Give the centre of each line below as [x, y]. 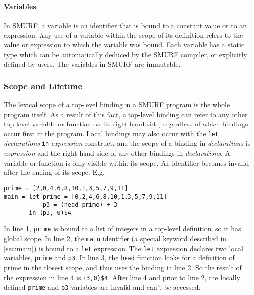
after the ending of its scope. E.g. [54, 172]
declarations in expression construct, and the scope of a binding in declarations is [127, 143]
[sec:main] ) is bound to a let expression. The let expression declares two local [124, 248]
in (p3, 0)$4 [50, 213]
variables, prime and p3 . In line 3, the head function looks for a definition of [119, 258]
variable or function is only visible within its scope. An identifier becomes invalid [127, 162]
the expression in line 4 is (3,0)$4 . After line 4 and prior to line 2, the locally [122, 277]
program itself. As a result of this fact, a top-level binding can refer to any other [126, 114]
